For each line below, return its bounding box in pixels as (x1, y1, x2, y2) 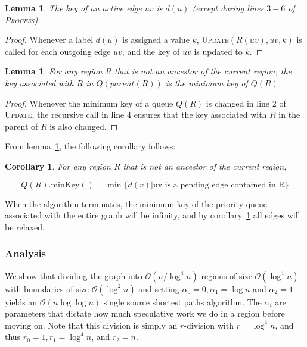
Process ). (5, 13, 41, 26)
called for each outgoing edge (5, 45, 111, 57)
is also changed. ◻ (49, 120, 118, 132)
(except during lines (192, 2, 264, 14)
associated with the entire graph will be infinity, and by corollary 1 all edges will (5, 209, 300, 221)
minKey (51, 180, 80, 189)
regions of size (201, 269, 252, 282)
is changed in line (206, 96, 270, 109)
